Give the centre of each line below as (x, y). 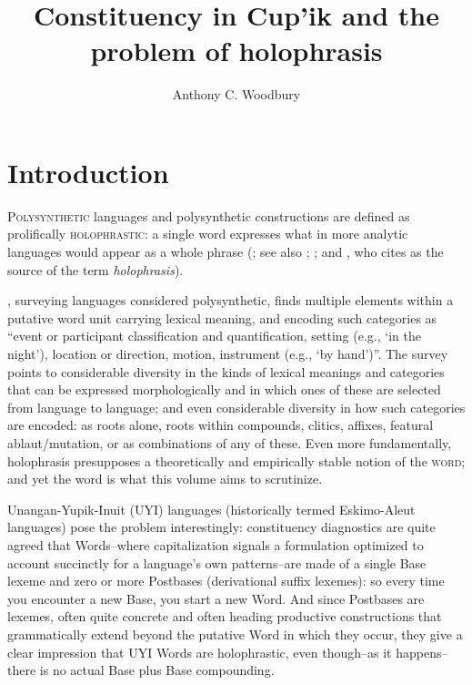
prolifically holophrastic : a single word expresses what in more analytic (208, 234)
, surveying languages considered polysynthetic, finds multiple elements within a (231, 300)
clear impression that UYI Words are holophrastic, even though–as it (200, 652)
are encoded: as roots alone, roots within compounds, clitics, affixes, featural (221, 425)
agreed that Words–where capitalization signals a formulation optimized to (216, 544)
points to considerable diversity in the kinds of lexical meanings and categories (226, 371)
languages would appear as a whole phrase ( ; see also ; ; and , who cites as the (226, 252)
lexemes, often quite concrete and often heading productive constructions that (225, 616)
